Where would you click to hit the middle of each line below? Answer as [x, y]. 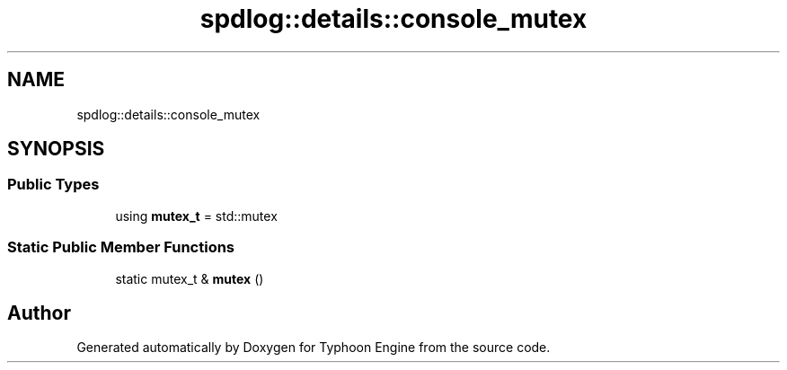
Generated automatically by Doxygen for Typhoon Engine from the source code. [314, 348]
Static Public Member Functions [121, 247]
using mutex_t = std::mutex [196, 216]
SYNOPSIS [56, 149]
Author [39, 313]
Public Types [53, 185]
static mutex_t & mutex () [190, 278]
